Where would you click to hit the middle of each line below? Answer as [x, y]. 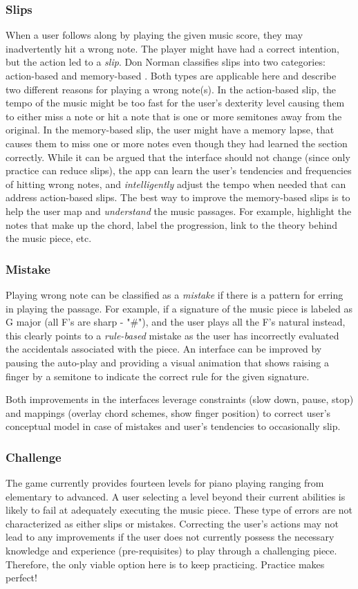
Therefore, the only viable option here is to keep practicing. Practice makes [165, 564]
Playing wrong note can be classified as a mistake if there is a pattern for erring [175, 294]
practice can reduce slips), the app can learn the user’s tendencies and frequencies [179, 170]
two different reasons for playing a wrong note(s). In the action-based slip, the [171, 89]
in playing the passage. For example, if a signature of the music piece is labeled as [179, 308]
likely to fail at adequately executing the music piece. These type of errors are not [179, 510]
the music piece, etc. [49, 238]
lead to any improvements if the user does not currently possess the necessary [170, 537]
